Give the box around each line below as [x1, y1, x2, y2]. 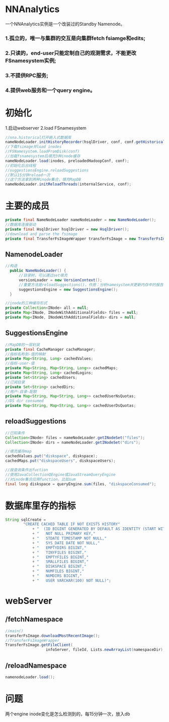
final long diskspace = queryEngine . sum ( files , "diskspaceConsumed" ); [5, 481, 156, 486]
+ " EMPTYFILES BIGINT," [32, 554, 89, 560]
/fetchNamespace [5, 615, 63, 624]
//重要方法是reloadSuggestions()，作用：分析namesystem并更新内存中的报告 [18, 282, 163, 287]
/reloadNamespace [5, 661, 67, 670]
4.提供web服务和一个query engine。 [5, 87, 96, 94]
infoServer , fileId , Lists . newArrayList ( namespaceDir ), [45, 647, 165, 652]
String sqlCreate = [5, 517, 46, 522]
